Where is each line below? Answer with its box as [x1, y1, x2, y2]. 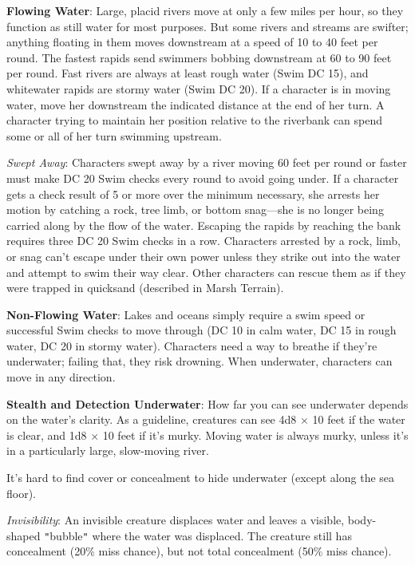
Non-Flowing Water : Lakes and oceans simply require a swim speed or [6, 306, 366, 322]
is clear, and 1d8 [6, 426, 87, 443]
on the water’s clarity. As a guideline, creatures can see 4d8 [6, 411, 297, 428]
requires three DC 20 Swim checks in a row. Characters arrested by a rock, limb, [6, 232, 401, 249]
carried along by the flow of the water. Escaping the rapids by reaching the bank [6, 216, 401, 233]
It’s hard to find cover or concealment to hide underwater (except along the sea [6, 469, 395, 486]
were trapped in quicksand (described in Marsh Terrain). [6, 279, 284, 296]
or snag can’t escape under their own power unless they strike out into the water [6, 247, 401, 264]
